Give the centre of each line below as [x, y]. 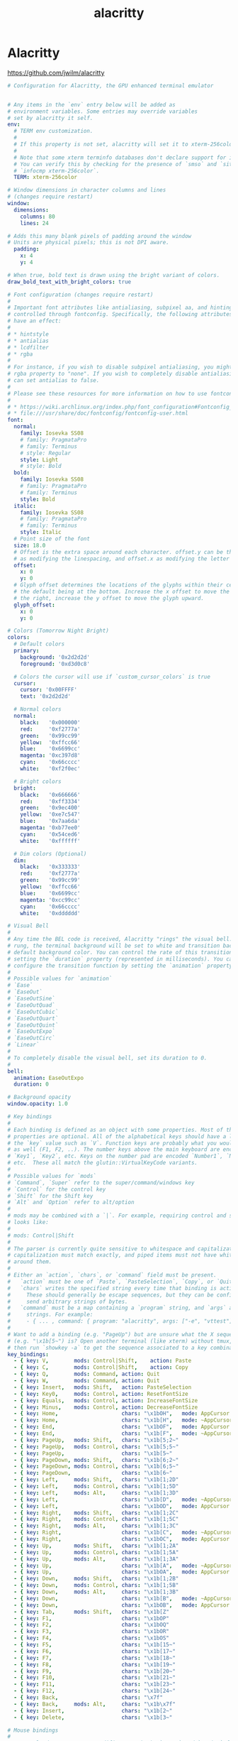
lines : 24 [35, 223]
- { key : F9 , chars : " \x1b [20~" [95, 1671]
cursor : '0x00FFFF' [49, 690]
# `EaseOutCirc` [31, 1038]
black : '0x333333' [50, 867]
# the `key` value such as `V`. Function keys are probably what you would [121, 1143]
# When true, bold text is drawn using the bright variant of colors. [114, 275]
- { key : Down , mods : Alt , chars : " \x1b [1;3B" [96, 1592]
